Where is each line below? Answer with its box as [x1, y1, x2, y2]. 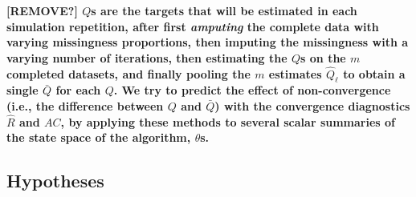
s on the [300, 49, 346, 66]
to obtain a [343, 65, 406, 82]
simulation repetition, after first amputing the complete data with [6, 18, 379, 34]
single [6, 82, 39, 98]
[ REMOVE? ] [6, 2, 78, 18]
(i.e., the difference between [6, 97, 164, 114]
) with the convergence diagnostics [214, 97, 410, 114]
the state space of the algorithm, [6, 129, 191, 146]
